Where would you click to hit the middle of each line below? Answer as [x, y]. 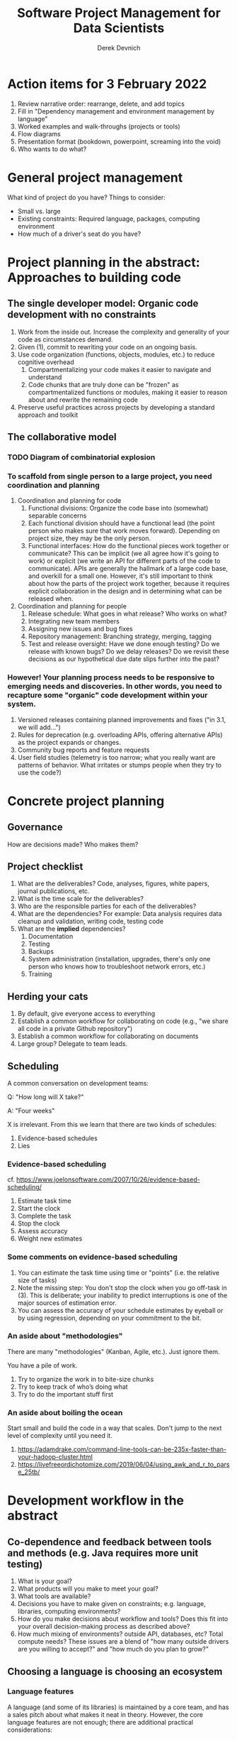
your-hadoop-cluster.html [55, 1457]
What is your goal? [45, 1581]
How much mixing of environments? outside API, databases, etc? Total [120, 1634]
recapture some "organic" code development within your [108, 695]
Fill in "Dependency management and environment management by [116, 111]
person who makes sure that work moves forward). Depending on [124, 531]
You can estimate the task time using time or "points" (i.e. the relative [118, 1272]
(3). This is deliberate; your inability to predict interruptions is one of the [122, 1295]
